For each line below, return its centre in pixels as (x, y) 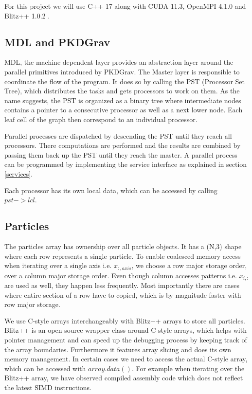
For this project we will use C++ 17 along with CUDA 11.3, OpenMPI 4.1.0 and (125, 6)
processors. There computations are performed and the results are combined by (123, 145)
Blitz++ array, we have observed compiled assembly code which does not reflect (124, 378)
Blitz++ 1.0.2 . (27, 15)
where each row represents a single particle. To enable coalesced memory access (123, 256)
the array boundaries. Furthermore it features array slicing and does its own (118, 349)
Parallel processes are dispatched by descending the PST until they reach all (118, 135)
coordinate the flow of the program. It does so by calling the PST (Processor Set (125, 81)
